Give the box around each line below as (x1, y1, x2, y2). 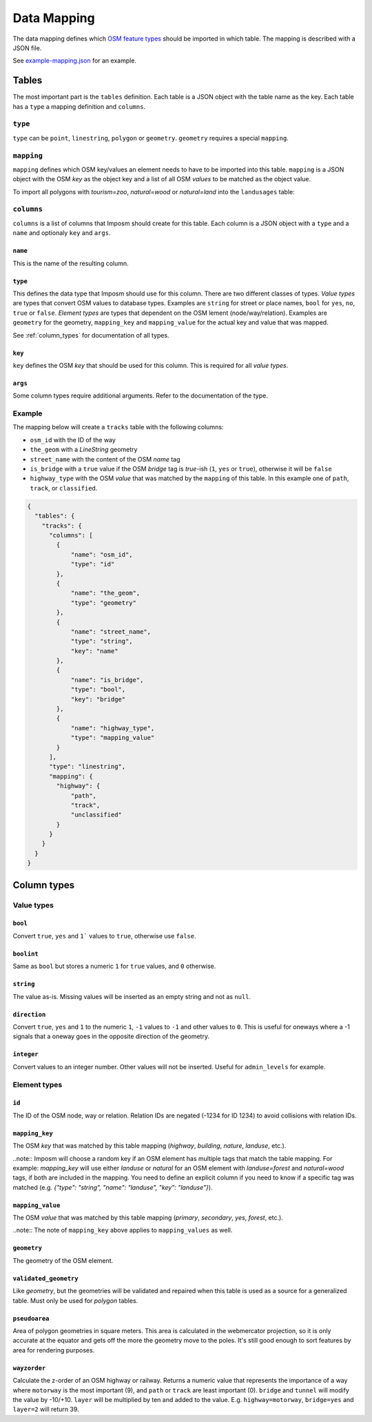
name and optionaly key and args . (12, 229, 111, 237)
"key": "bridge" (70, 695, 126, 703)
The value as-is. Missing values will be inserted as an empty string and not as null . (12, 992, 251, 1000)
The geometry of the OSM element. (12, 1256, 114, 1264)
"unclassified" (70, 811, 122, 819)
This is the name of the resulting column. (12, 259, 129, 267)
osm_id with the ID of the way (30, 435, 116, 444)
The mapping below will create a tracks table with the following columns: (12, 423, 224, 431)
